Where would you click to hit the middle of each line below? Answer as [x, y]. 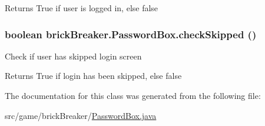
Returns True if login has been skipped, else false [93, 76]
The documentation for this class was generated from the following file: [133, 95]
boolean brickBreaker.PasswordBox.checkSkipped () [131, 34]
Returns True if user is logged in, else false [82, 8]
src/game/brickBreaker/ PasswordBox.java [81, 115]
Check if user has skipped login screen [73, 56]
